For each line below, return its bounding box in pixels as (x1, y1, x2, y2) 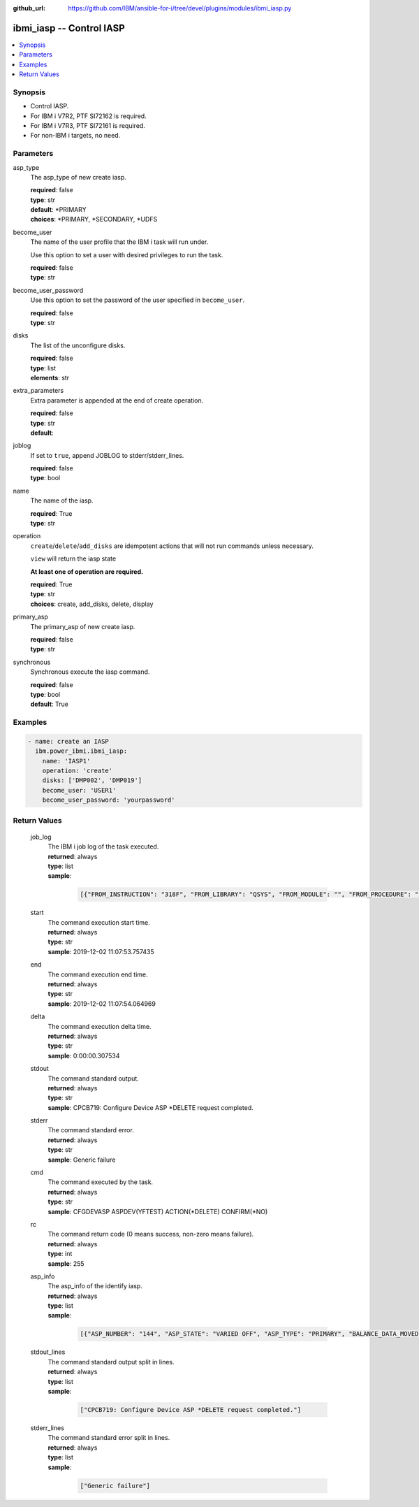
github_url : (13, 4, 45, 12)
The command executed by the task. (47, 1178, 154, 1186)
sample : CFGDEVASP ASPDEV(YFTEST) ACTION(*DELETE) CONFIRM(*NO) (47, 1207, 268, 1216)
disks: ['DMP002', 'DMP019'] (42, 777, 142, 784)
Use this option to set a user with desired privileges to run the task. (30, 250, 223, 259)
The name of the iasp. (30, 496, 94, 505)
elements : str (30, 373, 70, 382)
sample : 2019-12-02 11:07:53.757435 (47, 947, 154, 956)
